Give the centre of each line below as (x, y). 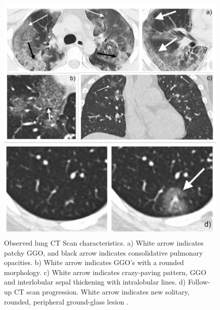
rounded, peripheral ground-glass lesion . (66, 301)
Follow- (199, 282)
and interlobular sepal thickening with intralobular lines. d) (95, 282)
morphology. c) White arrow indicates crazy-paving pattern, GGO (105, 272)
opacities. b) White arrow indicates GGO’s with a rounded (94, 262)
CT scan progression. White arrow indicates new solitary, (102, 292)
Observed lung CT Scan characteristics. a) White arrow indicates (104, 243)
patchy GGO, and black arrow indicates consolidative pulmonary (103, 252)
